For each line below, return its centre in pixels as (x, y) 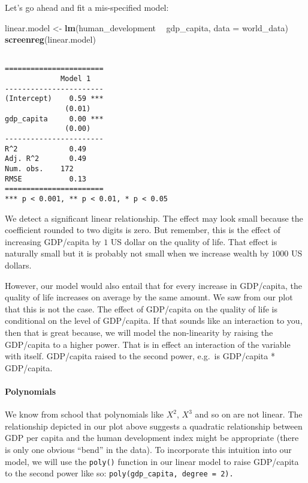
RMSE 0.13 (46, 179)
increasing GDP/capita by (53, 241)
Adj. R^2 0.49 (46, 159)
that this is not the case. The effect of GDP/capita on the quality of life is (141, 308)
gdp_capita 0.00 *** (54, 119)
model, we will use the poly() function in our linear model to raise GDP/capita (152, 461)
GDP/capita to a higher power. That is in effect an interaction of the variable (148, 344)
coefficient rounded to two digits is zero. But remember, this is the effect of (143, 230)
